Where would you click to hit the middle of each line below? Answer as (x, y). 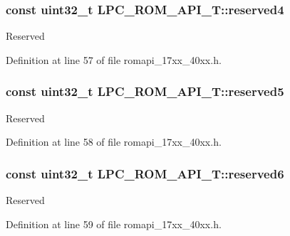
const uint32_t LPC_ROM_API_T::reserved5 (145, 91)
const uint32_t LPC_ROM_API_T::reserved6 (145, 173)
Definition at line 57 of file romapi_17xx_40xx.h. (114, 59)
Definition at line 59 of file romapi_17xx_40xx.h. (114, 224)
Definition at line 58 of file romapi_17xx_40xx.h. (114, 142)
